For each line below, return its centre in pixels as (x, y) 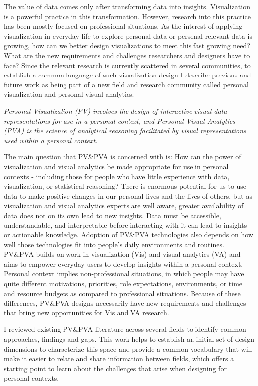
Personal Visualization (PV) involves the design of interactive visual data (116, 111)
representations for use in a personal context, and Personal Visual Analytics (120, 120)
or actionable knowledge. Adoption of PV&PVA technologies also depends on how (129, 235)
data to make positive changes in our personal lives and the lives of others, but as (128, 195)
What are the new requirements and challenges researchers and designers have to (127, 55)
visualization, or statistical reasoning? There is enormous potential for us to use (125, 186)
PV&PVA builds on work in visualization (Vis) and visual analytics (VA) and (122, 254)
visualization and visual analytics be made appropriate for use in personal (116, 166)
